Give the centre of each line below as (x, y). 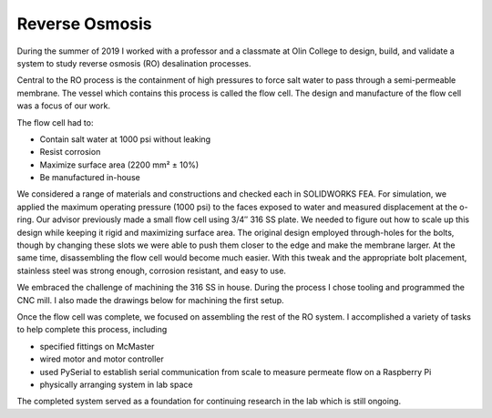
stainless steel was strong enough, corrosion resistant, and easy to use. (152, 270)
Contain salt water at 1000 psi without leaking (125, 139)
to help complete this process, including (92, 330)
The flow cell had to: (55, 122)
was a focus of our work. (64, 106)
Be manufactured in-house (90, 178)
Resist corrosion (70, 152)
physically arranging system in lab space (116, 384)
